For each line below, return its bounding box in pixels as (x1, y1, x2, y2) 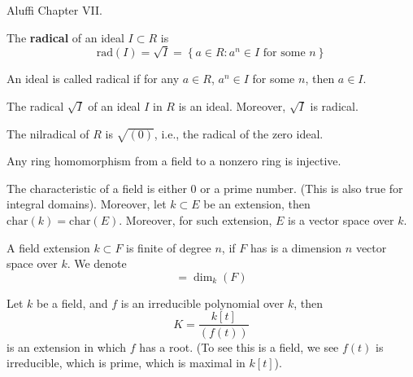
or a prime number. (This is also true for (200, 179, 403, 196)
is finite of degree (126, 239, 211, 256)
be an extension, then (203, 195, 311, 213)
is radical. (310, 97, 359, 114)
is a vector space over (288, 212, 394, 229)
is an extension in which (7, 338, 127, 355)
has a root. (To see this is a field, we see (139, 338, 339, 355)
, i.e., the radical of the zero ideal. (154, 125, 324, 142)
